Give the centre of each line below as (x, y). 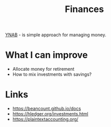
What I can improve (46, 55)
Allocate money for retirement (43, 69)
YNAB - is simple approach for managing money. (56, 35)
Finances (84, 9)
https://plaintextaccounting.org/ (45, 119)
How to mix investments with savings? (52, 74)
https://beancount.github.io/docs (47, 108)
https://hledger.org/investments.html (50, 114)
